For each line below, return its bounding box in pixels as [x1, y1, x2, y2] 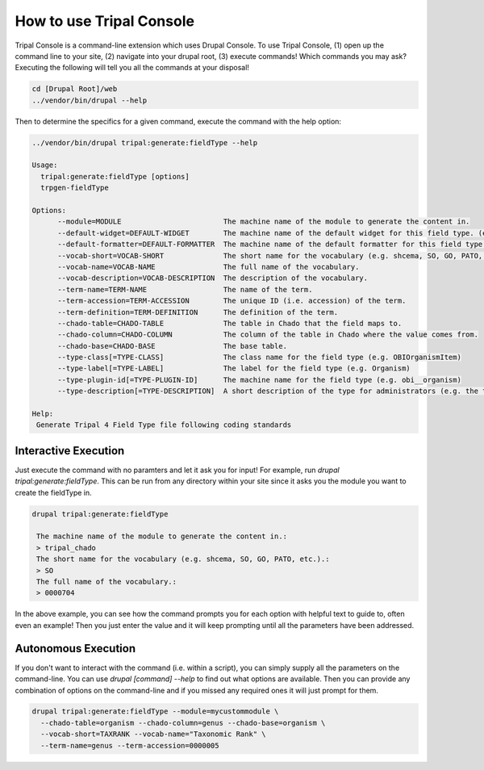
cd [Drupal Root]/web [31, 85, 118, 94]
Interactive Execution [15, 444, 125, 458]
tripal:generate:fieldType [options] [40, 172, 190, 181]
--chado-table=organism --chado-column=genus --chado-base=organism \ [40, 718, 326, 727]
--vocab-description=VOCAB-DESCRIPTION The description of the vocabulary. [57, 274, 369, 282]
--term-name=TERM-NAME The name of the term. [57, 285, 313, 294]
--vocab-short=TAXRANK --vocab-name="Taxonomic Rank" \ [40, 730, 266, 739]
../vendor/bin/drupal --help [31, 95, 148, 105]
